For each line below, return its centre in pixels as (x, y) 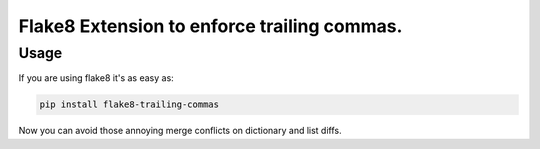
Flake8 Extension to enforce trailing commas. (210, 26)
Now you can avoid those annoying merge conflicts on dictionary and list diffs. (180, 131)
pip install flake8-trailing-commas (129, 104)
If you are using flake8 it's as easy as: (96, 78)
